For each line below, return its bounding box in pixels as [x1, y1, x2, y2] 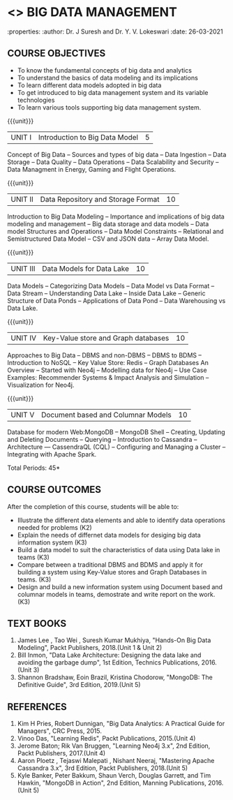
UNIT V [10, 410, 35, 420]
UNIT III [10, 263, 36, 273]
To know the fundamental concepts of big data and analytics [17, 66, 192, 74]
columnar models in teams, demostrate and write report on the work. [17, 590, 216, 598]
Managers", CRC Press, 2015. [17, 727, 103, 735]
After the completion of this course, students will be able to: [7, 502, 179, 510]
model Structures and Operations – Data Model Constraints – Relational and [7, 227, 224, 235]
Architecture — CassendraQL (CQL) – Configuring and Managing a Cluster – [7, 443, 226, 451]
